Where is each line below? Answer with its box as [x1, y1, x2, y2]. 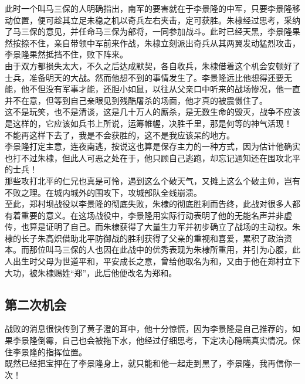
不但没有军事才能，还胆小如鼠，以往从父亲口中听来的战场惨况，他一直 [29, 83, 300, 95]
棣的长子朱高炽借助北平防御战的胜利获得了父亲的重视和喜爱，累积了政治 [5, 232, 284, 244]
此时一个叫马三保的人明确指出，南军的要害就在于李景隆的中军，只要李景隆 [5, 2, 292, 14]
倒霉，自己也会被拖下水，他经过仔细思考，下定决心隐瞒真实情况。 [37, 334, 292, 346]
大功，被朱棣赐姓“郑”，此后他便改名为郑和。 [5, 266, 177, 278]
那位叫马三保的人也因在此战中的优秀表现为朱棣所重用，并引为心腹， [29, 243, 292, 256]
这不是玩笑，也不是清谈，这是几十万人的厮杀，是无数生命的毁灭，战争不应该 [5, 106, 300, 118]
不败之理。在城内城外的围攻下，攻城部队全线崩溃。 [5, 186, 202, 198]
